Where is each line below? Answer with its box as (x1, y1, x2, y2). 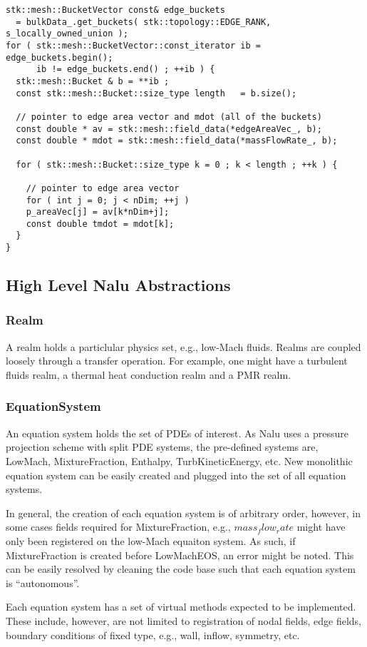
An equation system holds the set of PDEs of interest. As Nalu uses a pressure (6, 425, 348, 440)
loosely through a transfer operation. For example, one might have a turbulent (6, 353, 348, 368)
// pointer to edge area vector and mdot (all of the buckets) (16, 111, 322, 122)
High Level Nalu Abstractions (6, 274, 231, 296)
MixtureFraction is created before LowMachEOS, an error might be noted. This (6, 547, 354, 562)
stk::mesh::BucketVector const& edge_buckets (6, 5, 225, 15)
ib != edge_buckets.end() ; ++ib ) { (36, 64, 215, 75)
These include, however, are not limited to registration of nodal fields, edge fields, (6, 613, 362, 628)
